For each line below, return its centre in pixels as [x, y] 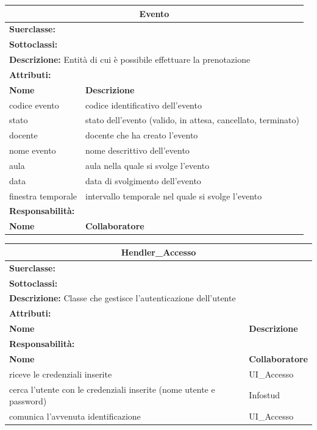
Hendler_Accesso [158, 252]
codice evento [34, 105]
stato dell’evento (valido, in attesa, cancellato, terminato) [192, 120]
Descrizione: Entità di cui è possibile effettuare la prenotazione [130, 59]
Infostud [264, 395]
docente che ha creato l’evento [142, 135]
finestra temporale [43, 195]
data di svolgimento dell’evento [143, 180]
